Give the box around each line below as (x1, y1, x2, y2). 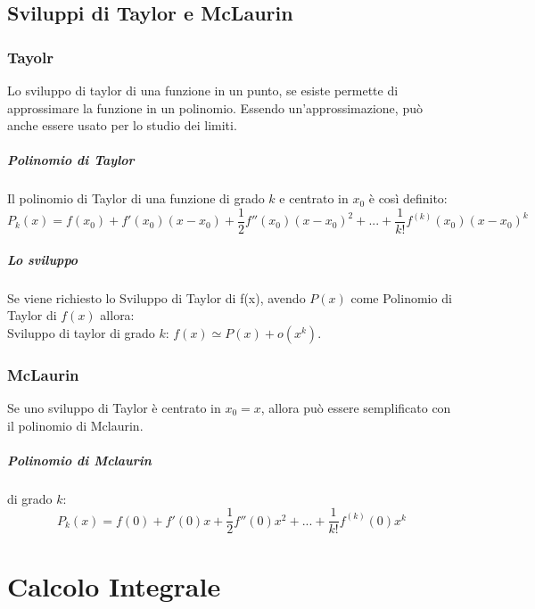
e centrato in (279, 189, 349, 208)
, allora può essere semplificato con (260, 398, 451, 416)
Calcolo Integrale (7, 567, 221, 604)
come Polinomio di (350, 288, 452, 307)
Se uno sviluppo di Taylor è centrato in (7, 398, 221, 416)
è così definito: (368, 189, 448, 208)
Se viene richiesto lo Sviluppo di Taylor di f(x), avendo (7, 288, 306, 307)
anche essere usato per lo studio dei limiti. (7, 116, 237, 135)
